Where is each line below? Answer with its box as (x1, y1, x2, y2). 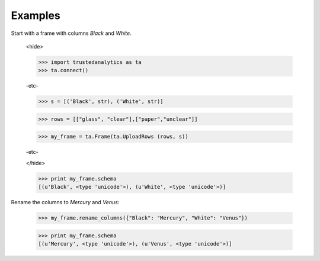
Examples (11, 9, 60, 22)
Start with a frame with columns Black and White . (11, 30, 132, 37)
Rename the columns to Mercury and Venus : (11, 199, 120, 206)
